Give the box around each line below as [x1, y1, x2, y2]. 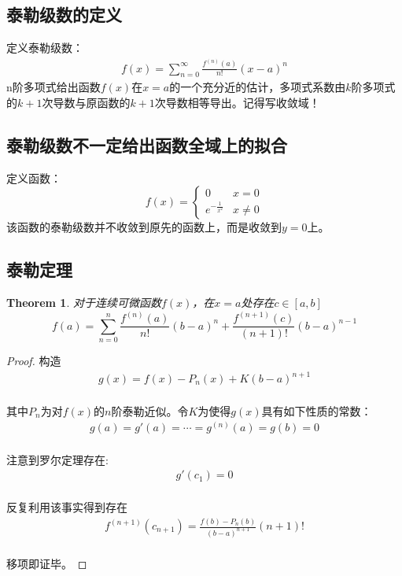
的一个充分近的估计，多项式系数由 [169, 79, 346, 95]
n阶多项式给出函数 [6, 79, 101, 95]
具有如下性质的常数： [261, 402, 372, 419]
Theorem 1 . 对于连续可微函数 [6, 294, 161, 311]
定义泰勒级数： [6, 39, 83, 56]
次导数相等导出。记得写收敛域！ [154, 94, 320, 110]
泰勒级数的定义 [6, 2, 122, 27]
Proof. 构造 [6, 352, 61, 368]
